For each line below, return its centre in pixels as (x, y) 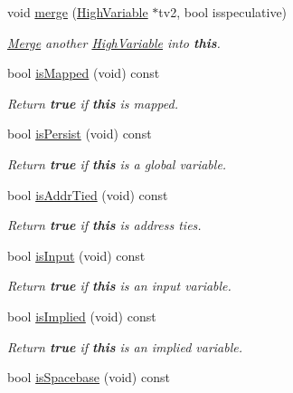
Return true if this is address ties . (104, 225)
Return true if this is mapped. (93, 103)
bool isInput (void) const (76, 255)
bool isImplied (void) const (82, 316)
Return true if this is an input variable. (119, 286)
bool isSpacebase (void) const (89, 377)
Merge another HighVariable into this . (114, 42)
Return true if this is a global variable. (117, 163)
